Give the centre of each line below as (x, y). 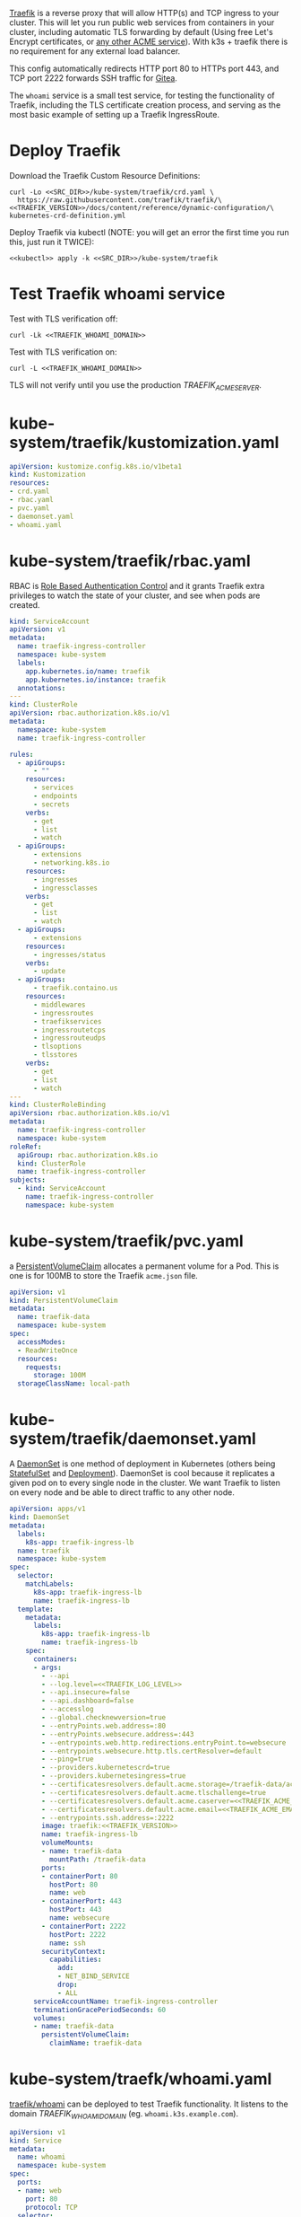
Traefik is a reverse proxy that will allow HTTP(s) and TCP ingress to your (144, 13)
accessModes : (42, 1342)
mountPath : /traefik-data (97, 1859)
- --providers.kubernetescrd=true (106, 1768)
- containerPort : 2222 (84, 1926)
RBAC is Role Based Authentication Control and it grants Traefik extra (137, 585)
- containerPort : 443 (82, 1901)
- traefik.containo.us (75, 988)
